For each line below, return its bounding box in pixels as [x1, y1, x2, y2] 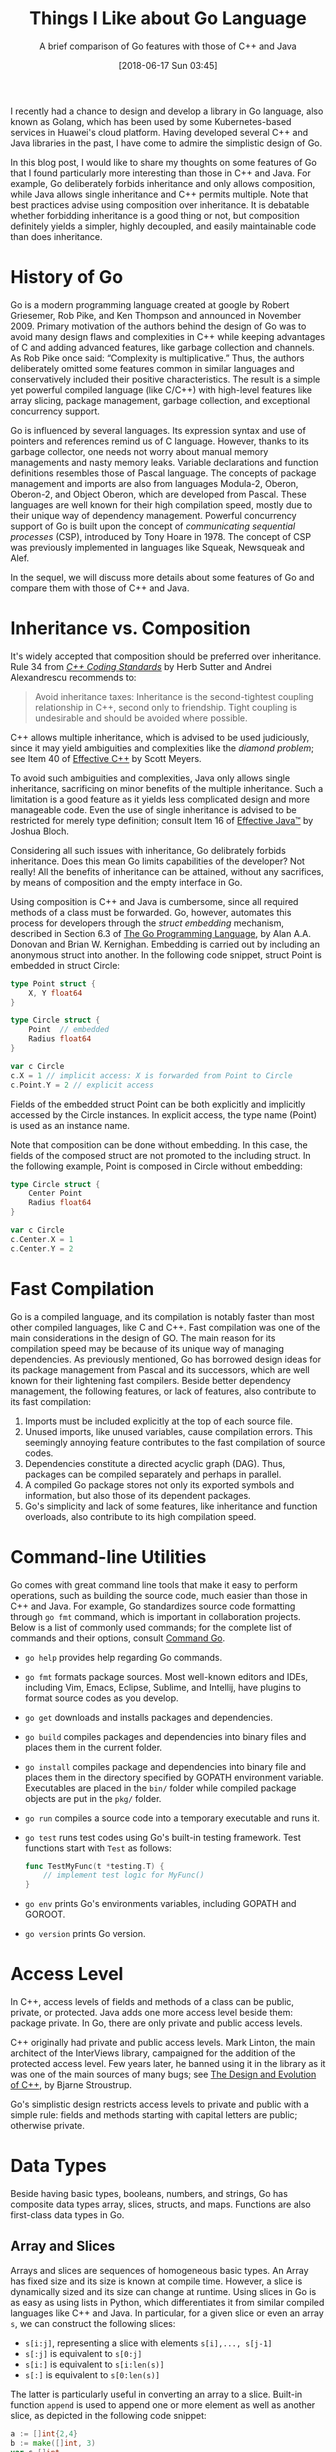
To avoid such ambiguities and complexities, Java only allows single [10, 772, 291, 784]
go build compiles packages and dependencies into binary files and [24, 1730, 307, 1742]
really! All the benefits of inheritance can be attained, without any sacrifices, [10, 865, 325, 877]
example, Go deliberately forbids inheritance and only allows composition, [10, 177, 316, 189]
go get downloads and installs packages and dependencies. [24, 1711, 273, 1723]
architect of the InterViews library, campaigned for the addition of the [10, 2047, 296, 2059]
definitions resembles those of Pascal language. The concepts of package [10, 467, 317, 479]
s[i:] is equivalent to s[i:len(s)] [24, 2358, 165, 2370]
